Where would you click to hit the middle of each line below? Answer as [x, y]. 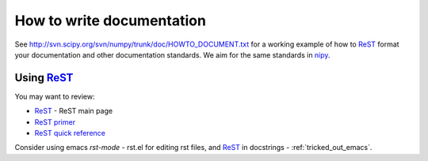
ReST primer [55, 122]
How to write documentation [110, 21]
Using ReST [44, 78]
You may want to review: [55, 96]
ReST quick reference [70, 133]
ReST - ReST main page [74, 111]
